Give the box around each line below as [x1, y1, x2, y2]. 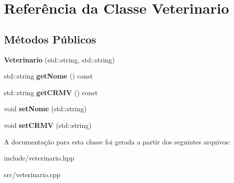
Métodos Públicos [4, 31, 96, 46]
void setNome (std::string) [4, 103, 87, 114]
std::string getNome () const [4, 71, 93, 81]
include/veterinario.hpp [4, 153, 74, 163]
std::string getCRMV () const [4, 87, 98, 97]
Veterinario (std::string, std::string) [4, 54, 115, 64]
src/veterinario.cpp [4, 169, 61, 179]
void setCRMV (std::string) [4, 120, 92, 130]
